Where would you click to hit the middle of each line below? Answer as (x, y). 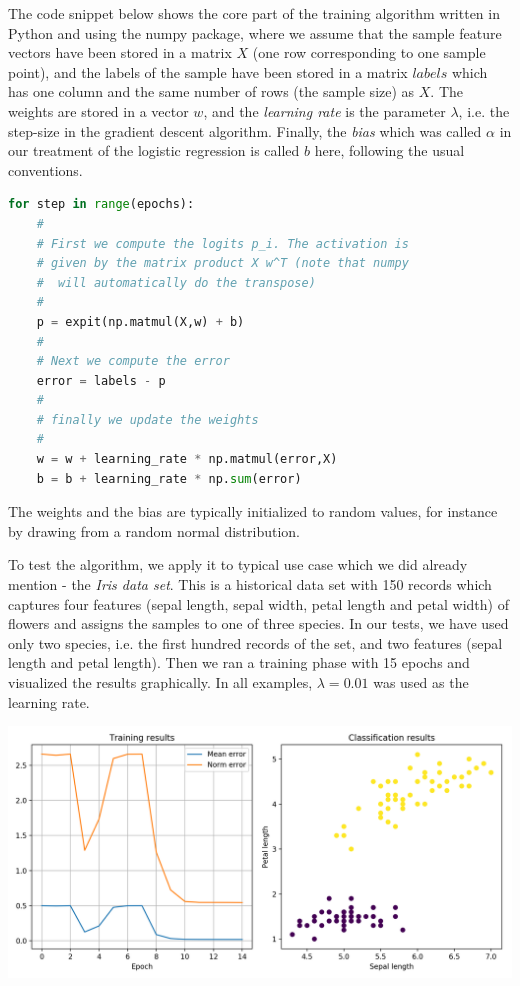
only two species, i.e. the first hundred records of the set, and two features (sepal (255, 642)
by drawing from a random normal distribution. (154, 530)
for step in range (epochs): (101, 204)
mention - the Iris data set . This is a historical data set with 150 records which (250, 584)
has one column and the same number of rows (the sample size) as (211, 91)
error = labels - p (101, 380)
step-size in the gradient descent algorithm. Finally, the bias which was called (245, 130)
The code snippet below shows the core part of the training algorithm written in (254, 13)
